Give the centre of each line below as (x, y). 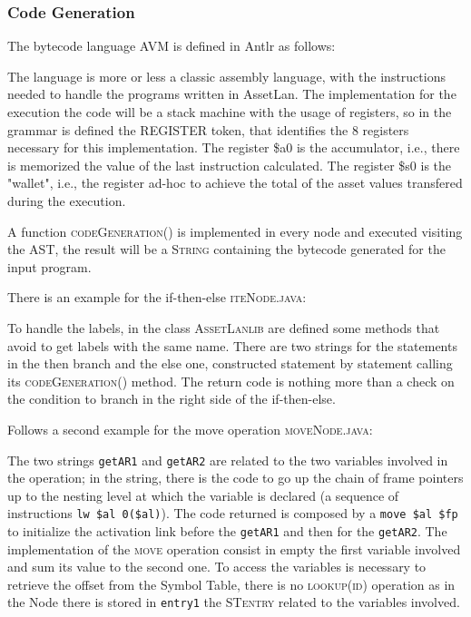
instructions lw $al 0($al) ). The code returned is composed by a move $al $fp (233, 513)
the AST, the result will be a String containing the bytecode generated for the (226, 249)
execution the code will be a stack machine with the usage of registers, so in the (230, 112)
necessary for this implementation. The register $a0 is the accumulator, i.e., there (234, 147)
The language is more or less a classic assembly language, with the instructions (226, 76)
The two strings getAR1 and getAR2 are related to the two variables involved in (228, 460)
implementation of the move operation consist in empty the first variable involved (234, 548)
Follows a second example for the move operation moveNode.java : (190, 429)
